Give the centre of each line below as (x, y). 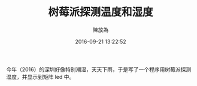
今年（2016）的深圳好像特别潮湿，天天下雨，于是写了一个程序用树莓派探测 (99, 69)
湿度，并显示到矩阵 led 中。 (40, 77)
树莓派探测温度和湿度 (100, 12)
